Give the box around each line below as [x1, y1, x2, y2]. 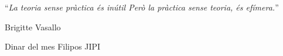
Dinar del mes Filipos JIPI [5, 40, 101, 52]
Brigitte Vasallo [5, 20, 61, 33]
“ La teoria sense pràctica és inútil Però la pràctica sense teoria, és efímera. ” [5, 1, 279, 13]
